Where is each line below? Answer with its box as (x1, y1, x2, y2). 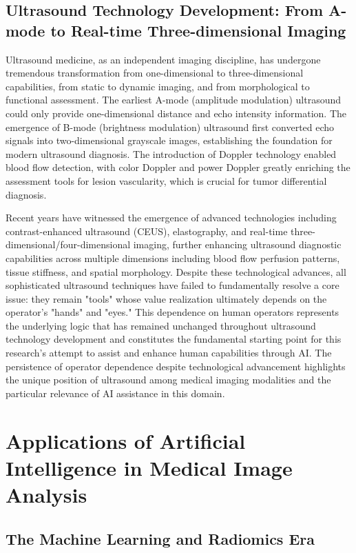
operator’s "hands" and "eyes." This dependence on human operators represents (6, 305, 339, 319)
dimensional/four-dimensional (6, 237, 131, 252)
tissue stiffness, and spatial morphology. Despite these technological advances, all (6, 264, 346, 279)
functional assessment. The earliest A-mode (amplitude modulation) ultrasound (6, 92, 342, 107)
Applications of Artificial (6, 426, 246, 454)
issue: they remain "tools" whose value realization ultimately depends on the (6, 291, 327, 305)
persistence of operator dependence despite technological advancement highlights (6, 359, 346, 373)
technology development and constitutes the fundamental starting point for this (6, 332, 342, 346)
